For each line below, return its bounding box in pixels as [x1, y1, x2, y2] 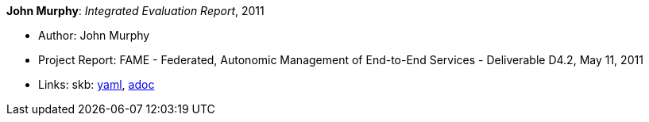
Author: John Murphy [38, 29, 150, 42]
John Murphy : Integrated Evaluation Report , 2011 [6, 4, 265, 17]
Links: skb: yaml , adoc [38, 78, 155, 91]
